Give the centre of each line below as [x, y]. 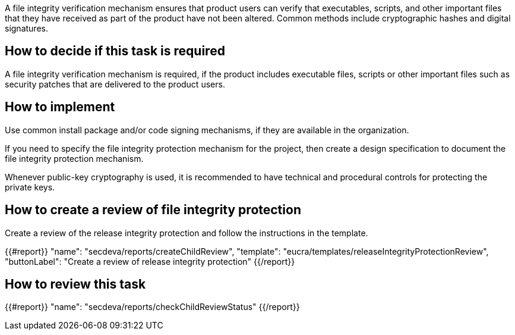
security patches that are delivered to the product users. [115, 84]
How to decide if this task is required [115, 51]
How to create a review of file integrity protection [153, 210]
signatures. [26, 28]
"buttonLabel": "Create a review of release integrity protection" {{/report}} [150, 261]
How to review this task [75, 284]
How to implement [60, 107]
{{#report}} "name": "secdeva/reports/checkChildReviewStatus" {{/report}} [152, 307]
